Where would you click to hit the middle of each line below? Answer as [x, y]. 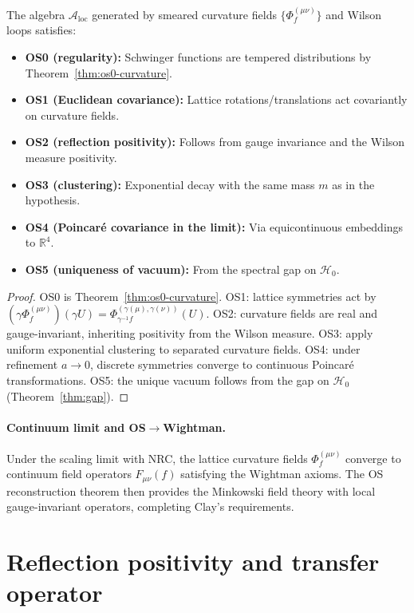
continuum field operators [69, 474]
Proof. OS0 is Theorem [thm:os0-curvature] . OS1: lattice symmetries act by [191, 296]
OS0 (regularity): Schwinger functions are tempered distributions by [198, 57]
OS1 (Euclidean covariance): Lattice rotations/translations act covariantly [216, 99]
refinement [32, 364]
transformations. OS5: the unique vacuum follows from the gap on [168, 380]
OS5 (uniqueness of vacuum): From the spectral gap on [171, 269]
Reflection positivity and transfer [193, 562]
